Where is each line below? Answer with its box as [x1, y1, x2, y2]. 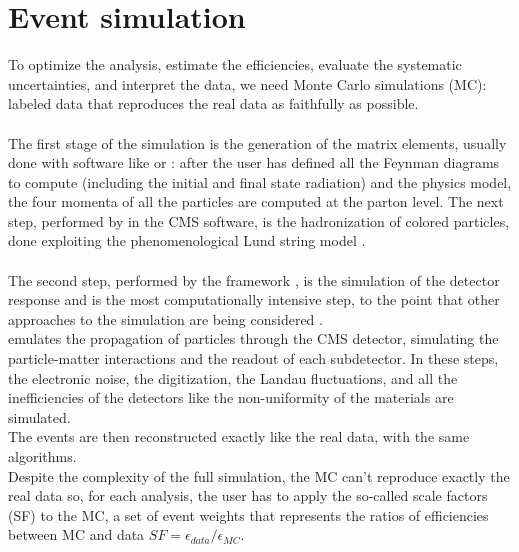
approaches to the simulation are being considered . [8, 308, 323, 329]
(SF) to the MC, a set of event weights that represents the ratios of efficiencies [8, 504, 489, 525]
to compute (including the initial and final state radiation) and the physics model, [8, 171, 512, 192]
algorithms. [8, 446, 77, 466]
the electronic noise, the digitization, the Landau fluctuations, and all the [8, 367, 458, 388]
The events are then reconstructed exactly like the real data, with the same [8, 426, 470, 447]
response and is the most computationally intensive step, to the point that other [8, 289, 500, 310]
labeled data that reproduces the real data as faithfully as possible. [8, 93, 419, 114]
